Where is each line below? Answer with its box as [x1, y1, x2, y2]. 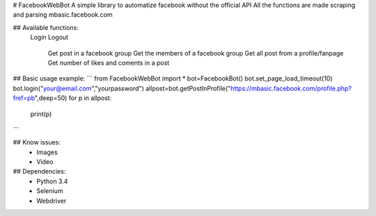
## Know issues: [13, 138, 61, 147]
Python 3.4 [36, 177, 68, 185]
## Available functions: [13, 23, 79, 31]
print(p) [30, 110, 52, 118]
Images [36, 148, 58, 156]
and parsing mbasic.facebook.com [13, 10, 113, 19]
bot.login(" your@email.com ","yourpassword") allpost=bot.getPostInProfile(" [13, 84, 231, 92]
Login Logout [30, 33, 69, 42]
